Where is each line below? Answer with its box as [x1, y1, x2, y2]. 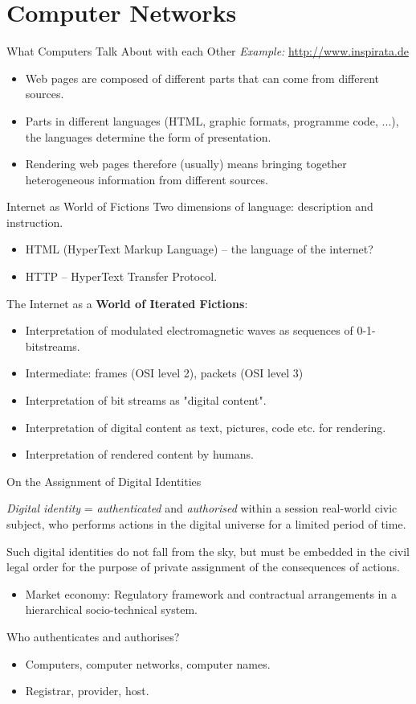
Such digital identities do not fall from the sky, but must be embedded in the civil [6, 542, 410, 559]
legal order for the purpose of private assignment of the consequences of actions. [6, 558, 400, 575]
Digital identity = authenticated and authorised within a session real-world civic [6, 500, 398, 517]
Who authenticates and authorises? [6, 628, 180, 644]
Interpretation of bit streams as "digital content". [25, 392, 267, 409]
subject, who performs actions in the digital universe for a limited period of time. [6, 516, 406, 532]
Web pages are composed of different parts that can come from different [25, 69, 380, 86]
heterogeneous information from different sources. [25, 171, 268, 187]
